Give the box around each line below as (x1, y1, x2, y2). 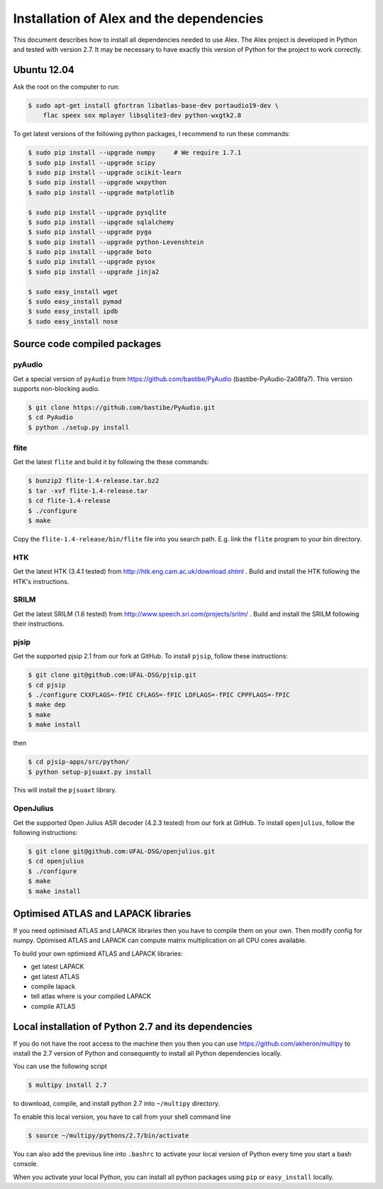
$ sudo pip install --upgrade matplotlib (28, 188, 174, 197)
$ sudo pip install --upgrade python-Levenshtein (28, 238, 204, 246)
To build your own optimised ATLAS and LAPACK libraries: (13, 949, 184, 958)
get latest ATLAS (30, 972, 80, 980)
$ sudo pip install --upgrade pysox (28, 258, 156, 266)
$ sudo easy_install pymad (28, 298, 122, 306)
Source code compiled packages (13, 338, 162, 350)
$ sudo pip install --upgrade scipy (28, 158, 156, 167)
